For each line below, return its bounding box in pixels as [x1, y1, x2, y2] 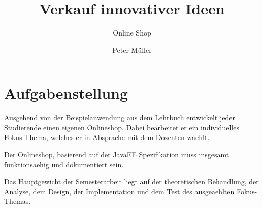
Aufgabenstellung [4, 83, 128, 103]
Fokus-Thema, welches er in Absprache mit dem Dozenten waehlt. [4, 132, 210, 143]
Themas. [4, 196, 31, 206]
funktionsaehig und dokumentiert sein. [4, 159, 124, 169]
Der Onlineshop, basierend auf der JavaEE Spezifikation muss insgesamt [4, 149, 229, 160]
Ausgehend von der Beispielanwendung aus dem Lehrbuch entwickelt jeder [4, 112, 235, 123]
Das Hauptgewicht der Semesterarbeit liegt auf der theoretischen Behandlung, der [4, 176, 259, 187]
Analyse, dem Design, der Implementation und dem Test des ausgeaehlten [4, 186, 235, 196]
